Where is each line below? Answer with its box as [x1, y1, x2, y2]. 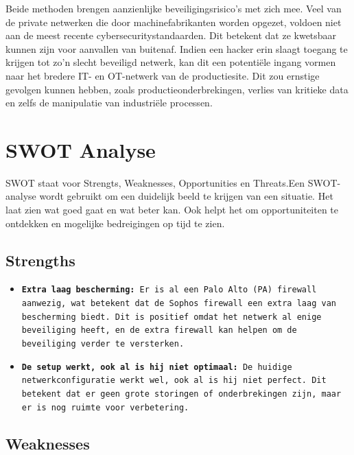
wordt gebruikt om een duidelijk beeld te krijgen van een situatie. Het [39, 189, 333, 203]
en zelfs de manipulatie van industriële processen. [5, 95, 213, 110]
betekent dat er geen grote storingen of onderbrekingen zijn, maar [21, 389, 342, 399]
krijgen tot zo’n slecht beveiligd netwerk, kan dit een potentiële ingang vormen [5, 55, 336, 69]
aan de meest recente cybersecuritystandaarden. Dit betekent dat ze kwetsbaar [5, 28, 337, 43]
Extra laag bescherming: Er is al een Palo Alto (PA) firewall [21, 285, 317, 295]
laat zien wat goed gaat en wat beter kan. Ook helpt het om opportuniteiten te [5, 202, 339, 217]
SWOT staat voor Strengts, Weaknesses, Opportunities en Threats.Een [5, 175, 305, 189]
